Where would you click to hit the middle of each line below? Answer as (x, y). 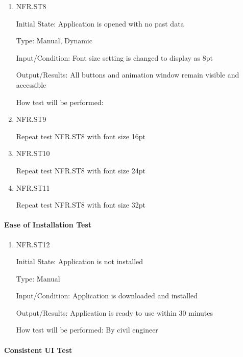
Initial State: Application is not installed (80, 261)
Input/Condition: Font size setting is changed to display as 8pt (115, 57)
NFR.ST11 (33, 187)
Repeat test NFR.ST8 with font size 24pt (81, 170)
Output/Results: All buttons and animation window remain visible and (128, 75)
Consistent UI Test (38, 350)
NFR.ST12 (33, 244)
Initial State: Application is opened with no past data (100, 23)
